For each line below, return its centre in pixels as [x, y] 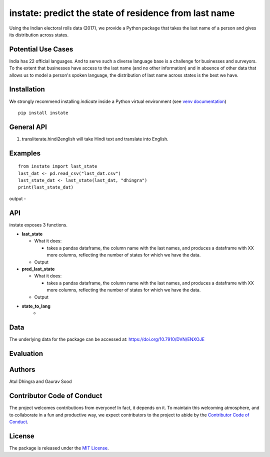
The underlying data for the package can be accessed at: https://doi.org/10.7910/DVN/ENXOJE [107, 339]
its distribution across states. [39, 34]
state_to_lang [36, 306]
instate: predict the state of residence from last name [122, 13]
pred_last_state [38, 269]
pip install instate [43, 113]
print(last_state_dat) [46, 187]
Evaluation [26, 354]
